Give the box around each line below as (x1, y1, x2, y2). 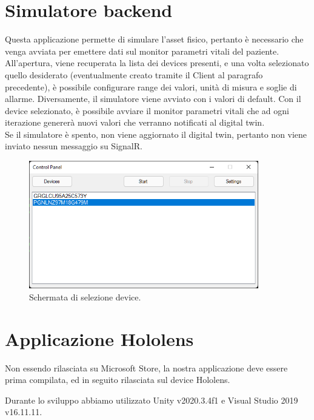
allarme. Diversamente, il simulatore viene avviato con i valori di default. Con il (5, 92, 301, 105)
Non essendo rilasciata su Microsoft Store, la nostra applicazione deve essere (5, 361, 288, 374)
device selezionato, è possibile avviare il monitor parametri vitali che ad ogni (5, 104, 289, 117)
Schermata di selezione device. (29, 290, 141, 303)
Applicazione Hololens (5, 326, 194, 351)
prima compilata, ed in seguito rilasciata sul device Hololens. (5, 373, 230, 386)
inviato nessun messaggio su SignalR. (5, 140, 142, 152)
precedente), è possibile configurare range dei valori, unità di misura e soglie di (5, 80, 297, 93)
